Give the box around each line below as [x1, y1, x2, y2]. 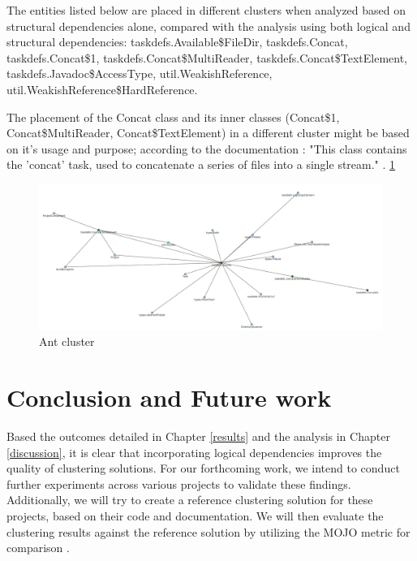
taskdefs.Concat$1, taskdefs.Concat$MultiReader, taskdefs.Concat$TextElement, [6, 49, 408, 66]
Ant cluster [39, 333, 95, 350]
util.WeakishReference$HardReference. [6, 80, 198, 97]
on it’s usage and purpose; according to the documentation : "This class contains [6, 140, 407, 157]
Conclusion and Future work [6, 381, 332, 414]
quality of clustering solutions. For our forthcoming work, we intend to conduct [6, 460, 400, 477]
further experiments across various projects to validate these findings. [6, 475, 351, 492]
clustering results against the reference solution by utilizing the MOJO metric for [6, 523, 411, 540]
